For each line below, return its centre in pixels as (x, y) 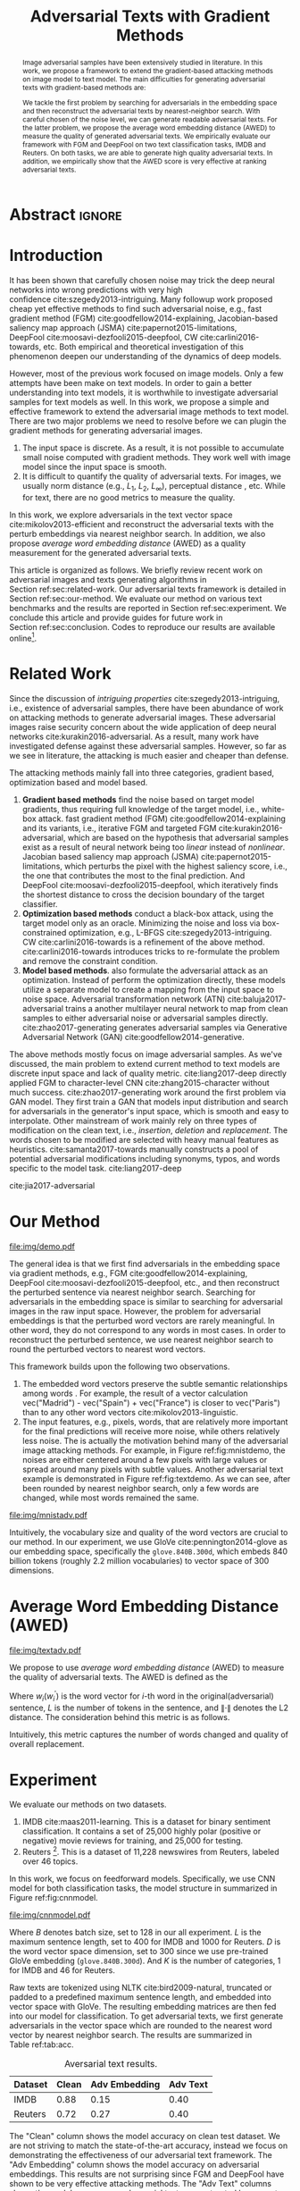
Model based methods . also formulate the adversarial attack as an (145, 970)
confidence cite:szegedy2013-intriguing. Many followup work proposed (141, 299)
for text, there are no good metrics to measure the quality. (129, 497)
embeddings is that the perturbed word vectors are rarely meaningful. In (142, 1321)
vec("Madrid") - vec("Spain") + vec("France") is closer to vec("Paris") (151, 1403)
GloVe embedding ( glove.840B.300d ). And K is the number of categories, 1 (145, 1961)
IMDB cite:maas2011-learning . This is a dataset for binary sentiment (146, 1822)
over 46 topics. (50, 1861)
